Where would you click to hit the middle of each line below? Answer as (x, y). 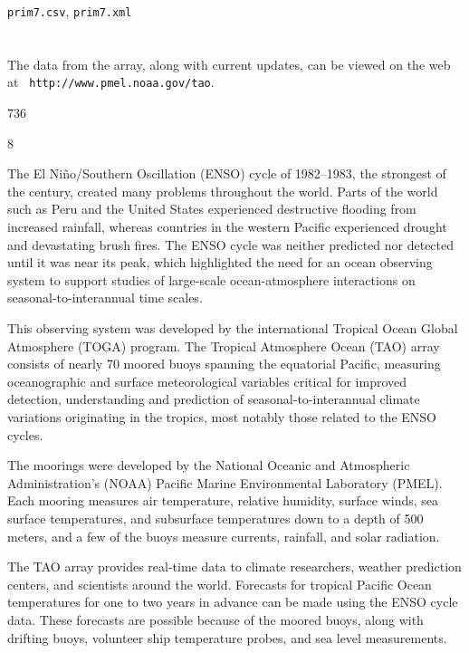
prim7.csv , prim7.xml (70, 11)
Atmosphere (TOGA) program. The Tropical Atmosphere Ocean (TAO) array (224, 346)
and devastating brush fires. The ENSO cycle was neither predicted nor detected (231, 244)
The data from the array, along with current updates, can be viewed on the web (229, 64)
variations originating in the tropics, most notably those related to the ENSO (222, 417)
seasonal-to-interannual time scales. (105, 298)
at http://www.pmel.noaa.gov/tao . (111, 82)
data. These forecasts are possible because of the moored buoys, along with (215, 619)
